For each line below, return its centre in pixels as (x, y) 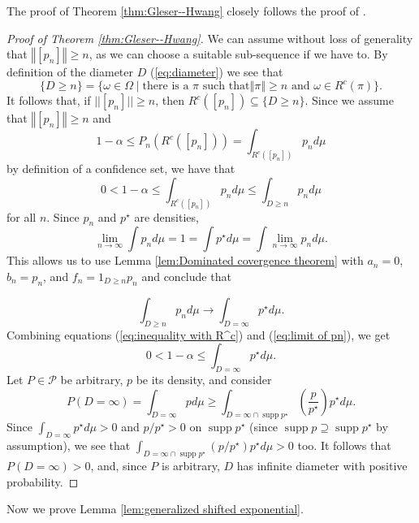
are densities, (166, 216)
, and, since (119, 465)
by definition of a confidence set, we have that (121, 169)
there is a (166, 86)
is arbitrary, (191, 465)
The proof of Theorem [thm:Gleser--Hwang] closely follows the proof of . (186, 11)
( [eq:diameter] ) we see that (216, 72)
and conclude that (186, 276)
